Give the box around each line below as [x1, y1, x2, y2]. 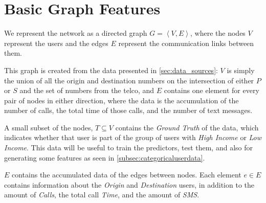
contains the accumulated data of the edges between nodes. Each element [12, 169, 241, 180]
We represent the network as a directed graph [4, 28, 147, 38]
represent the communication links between [118, 37, 254, 48]
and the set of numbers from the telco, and [19, 85, 154, 96]
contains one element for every [164, 85, 259, 96]
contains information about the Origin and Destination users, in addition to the [4, 179, 254, 190]
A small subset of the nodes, [4, 122, 93, 132]
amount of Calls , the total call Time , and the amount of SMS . [4, 189, 199, 200]
